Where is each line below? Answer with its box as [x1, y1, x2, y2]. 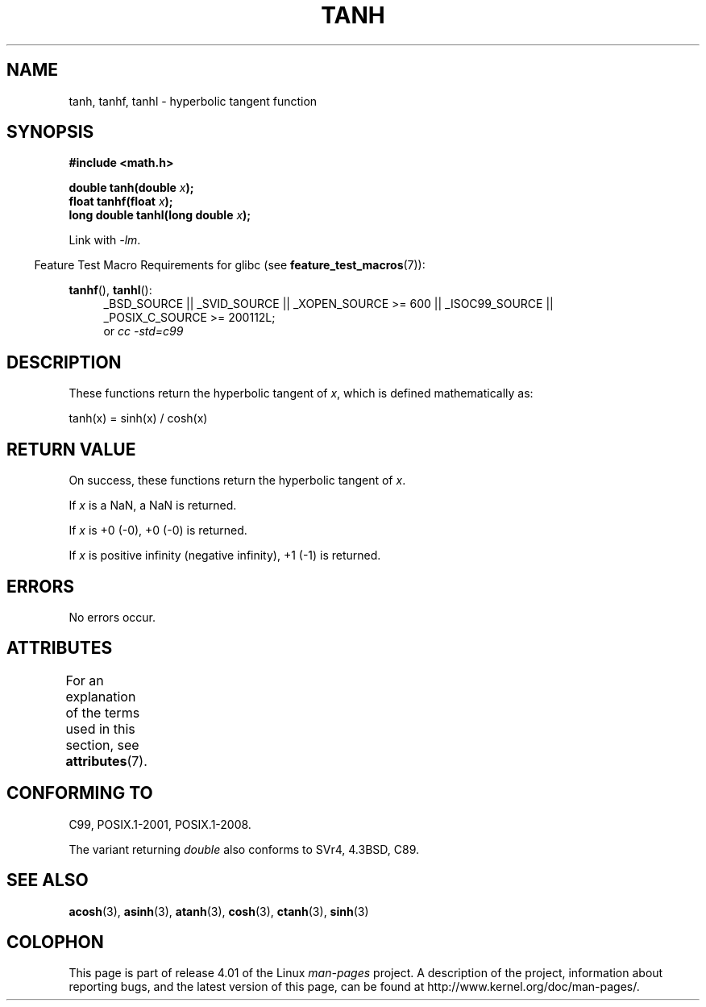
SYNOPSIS [6, 122, 94, 143]
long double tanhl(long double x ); [69, 208, 251, 223]
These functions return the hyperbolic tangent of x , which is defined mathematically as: [69, 386, 534, 401]
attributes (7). [65, 752, 147, 769]
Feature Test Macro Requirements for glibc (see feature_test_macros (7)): [34, 258, 426, 273]
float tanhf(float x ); [69, 194, 173, 209]
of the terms [65, 704, 140, 721]
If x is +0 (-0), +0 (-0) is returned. [69, 523, 247, 538]
